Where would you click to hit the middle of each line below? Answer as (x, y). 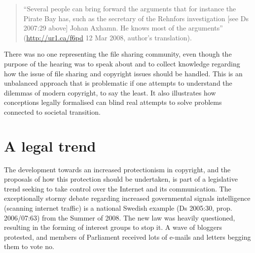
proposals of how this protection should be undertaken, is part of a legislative (121, 179)
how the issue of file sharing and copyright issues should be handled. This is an (123, 73)
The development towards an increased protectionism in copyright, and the (117, 169)
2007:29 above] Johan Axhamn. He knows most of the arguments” (123, 28)
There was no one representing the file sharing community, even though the (118, 54)
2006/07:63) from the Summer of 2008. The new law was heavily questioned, (120, 217)
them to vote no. (29, 246)
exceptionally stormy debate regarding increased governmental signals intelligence (127, 198)
